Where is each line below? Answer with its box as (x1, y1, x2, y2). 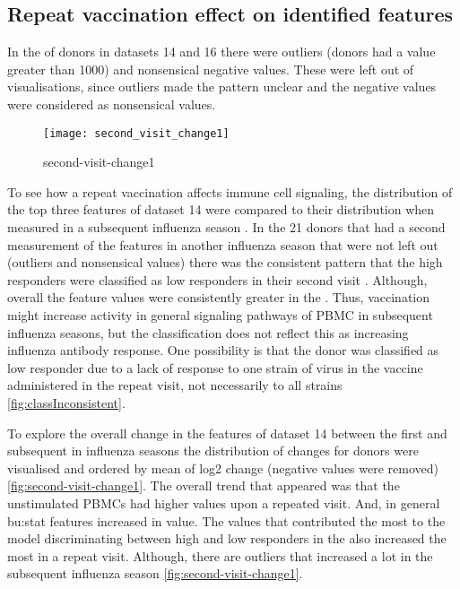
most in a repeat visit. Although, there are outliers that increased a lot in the (7, 546, 433, 565)
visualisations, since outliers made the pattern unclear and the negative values (7, 77, 437, 96)
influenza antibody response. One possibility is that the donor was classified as (7, 341, 439, 359)
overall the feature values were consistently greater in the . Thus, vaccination (7, 288, 430, 307)
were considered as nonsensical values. (7, 94, 216, 113)
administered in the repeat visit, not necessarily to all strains (7, 376, 343, 394)
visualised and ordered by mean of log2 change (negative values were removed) (7, 458, 439, 477)
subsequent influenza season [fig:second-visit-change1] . (7, 564, 303, 583)
